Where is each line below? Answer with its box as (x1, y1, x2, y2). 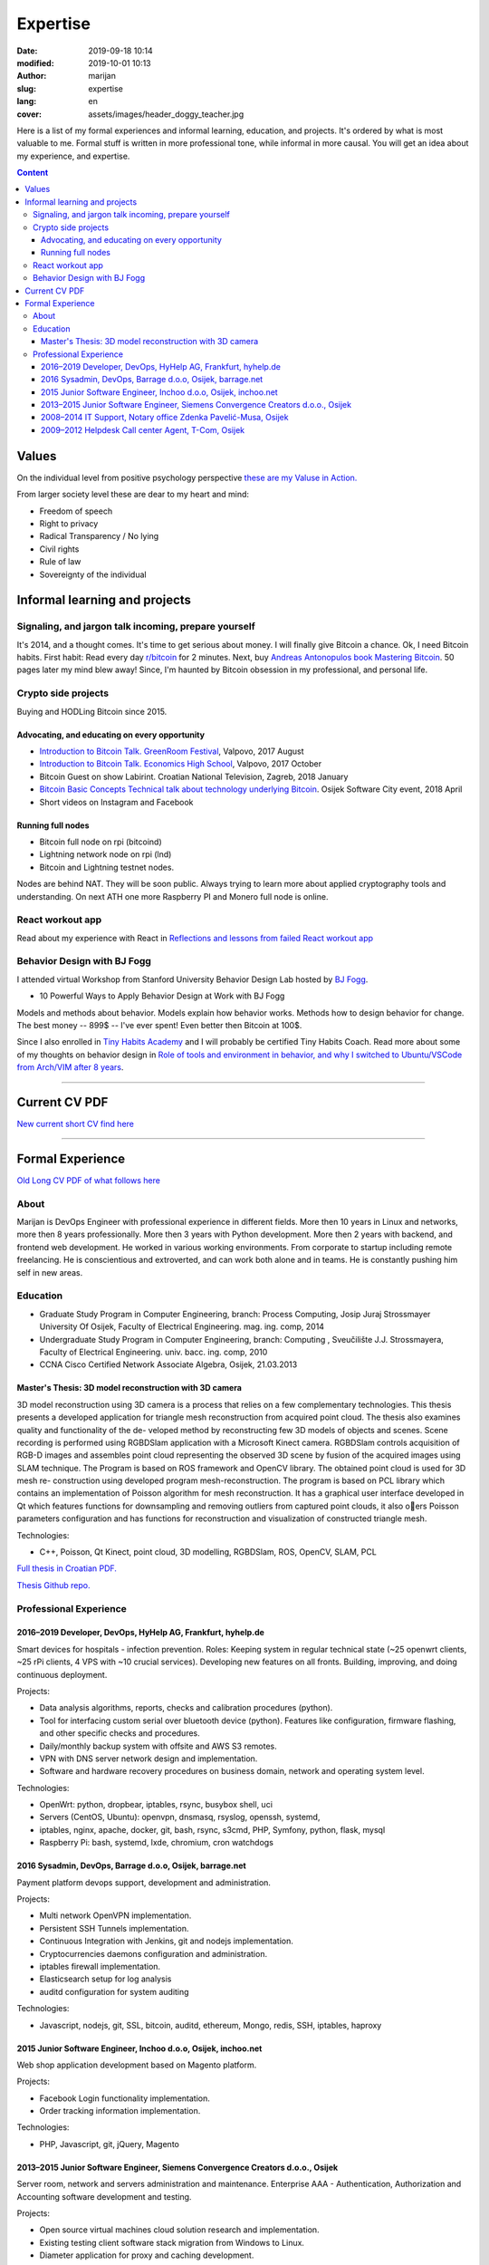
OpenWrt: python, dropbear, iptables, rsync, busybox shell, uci (39, 1799, 273, 1810)
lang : (16, 96, 37, 107)
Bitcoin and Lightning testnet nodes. (39, 862, 175, 872)
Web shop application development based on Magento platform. (16, 2059, 257, 2070)
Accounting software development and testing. (16, 2191, 192, 2202)
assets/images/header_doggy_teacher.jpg (88, 109, 244, 120)
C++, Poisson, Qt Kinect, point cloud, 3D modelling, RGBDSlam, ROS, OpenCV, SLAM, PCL (39, 1547, 378, 1557)
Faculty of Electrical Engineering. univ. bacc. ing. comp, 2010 (39, 1346, 268, 1357)
